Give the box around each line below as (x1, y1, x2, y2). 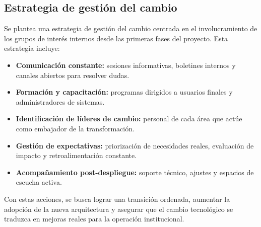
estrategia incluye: (4, 43, 60, 53)
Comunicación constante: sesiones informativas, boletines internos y (16, 59, 236, 70)
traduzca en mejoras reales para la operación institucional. (4, 213, 184, 224)
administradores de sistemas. (16, 96, 105, 107)
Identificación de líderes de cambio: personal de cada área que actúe (16, 113, 242, 124)
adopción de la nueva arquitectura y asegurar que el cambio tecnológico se (4, 203, 233, 214)
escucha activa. (16, 177, 62, 187)
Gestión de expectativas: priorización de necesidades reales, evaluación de (16, 140, 254, 150)
